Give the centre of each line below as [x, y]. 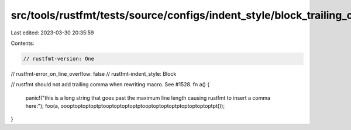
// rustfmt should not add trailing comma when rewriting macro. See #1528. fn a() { [110, 85]
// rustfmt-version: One [59, 59]
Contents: [23, 43]
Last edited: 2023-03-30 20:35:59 [52, 33]
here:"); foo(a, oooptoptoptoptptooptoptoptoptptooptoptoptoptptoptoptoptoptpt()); [125, 106]
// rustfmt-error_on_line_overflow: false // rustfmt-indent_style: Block [94, 73]
